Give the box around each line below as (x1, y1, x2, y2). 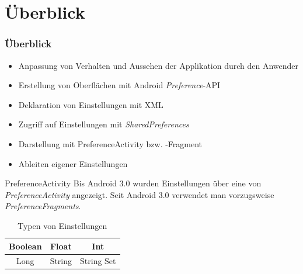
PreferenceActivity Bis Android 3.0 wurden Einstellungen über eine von (5, 177, 262, 189)
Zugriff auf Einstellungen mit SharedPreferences (18, 118, 189, 130)
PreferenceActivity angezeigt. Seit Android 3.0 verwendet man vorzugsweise (5, 188, 274, 200)
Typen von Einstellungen (18, 219, 107, 231)
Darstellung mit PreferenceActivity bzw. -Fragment (18, 137, 203, 150)
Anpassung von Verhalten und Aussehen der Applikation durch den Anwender (18, 59, 299, 71)
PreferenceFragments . (5, 200, 81, 212)
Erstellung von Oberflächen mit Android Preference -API (18, 79, 221, 91)
